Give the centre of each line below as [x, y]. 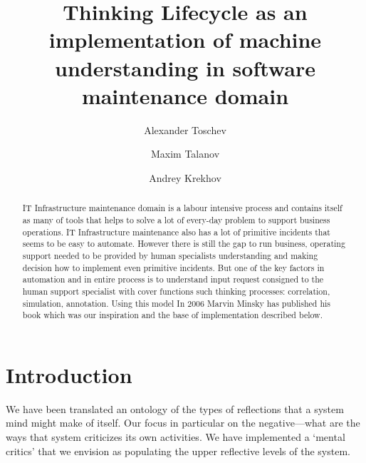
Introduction [69, 374]
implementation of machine [185, 40]
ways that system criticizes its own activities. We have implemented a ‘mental [176, 436]
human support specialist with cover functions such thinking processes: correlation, [176, 291]
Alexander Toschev [185, 129]
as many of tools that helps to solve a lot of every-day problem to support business [176, 219]
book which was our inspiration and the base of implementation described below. [172, 315]
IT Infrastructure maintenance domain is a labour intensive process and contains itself [182, 208]
